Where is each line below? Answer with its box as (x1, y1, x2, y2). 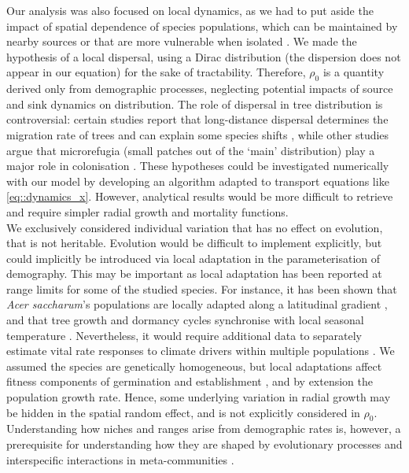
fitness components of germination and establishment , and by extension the (6, 373, 374, 390)
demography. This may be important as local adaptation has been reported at (6, 265, 382, 282)
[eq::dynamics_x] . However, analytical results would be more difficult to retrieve (6, 188, 393, 205)
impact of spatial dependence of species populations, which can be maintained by (6, 17, 398, 34)
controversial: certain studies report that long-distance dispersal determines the (6, 111, 389, 127)
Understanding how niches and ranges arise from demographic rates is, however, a (6, 420, 401, 437)
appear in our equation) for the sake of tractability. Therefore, (6, 64, 306, 80)
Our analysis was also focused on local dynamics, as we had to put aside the (6, 2, 374, 18)
